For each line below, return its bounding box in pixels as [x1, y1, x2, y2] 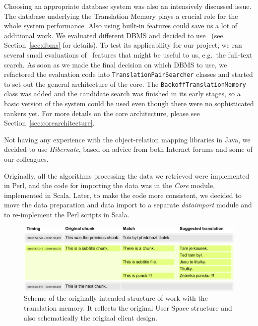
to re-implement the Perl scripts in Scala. [4, 209, 129, 219]
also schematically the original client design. [24, 312, 157, 323]
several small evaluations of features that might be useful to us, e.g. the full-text [4, 49, 253, 60]
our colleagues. [4, 154, 49, 164]
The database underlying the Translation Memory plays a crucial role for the [4, 10, 238, 21]
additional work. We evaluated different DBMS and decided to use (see [4, 30, 223, 40]
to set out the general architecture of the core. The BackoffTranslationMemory [4, 78, 246, 89]
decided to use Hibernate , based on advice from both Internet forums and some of [4, 144, 253, 154]
